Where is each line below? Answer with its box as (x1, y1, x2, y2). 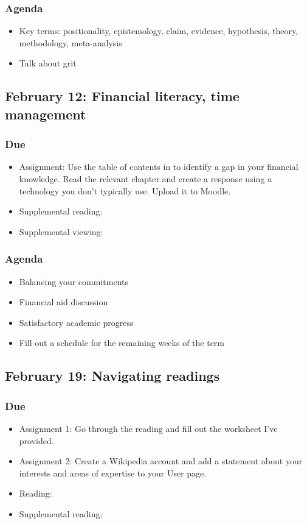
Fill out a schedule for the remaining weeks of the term (19, 336, 225, 349)
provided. (19, 434, 54, 447)
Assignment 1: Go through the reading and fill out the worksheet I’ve (19, 422, 278, 434)
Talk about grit (19, 57, 77, 69)
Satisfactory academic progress (19, 316, 134, 328)
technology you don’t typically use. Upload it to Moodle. (19, 184, 231, 197)
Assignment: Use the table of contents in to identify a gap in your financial (19, 160, 298, 173)
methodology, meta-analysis (19, 36, 122, 49)
